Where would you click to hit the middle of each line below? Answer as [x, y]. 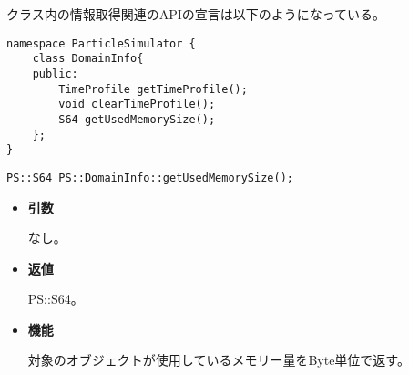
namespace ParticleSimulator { [101, 43]
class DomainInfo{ [88, 59]
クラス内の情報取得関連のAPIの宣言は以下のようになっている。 [196, 14]
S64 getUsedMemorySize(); [137, 119]
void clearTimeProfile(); [137, 104]
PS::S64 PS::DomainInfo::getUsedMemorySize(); [150, 177]
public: [55, 73]
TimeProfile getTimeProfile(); [153, 89]
